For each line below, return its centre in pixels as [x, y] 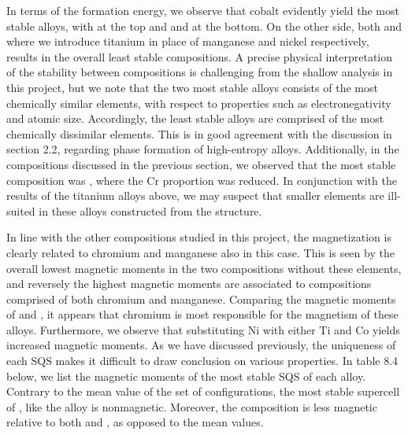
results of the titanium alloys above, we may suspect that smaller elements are [195, 195]
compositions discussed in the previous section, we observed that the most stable [201, 164]
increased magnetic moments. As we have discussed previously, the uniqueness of [201, 345]
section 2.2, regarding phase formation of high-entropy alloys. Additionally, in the [203, 149]
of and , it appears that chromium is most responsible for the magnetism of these [202, 314]
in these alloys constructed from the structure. [150, 210]
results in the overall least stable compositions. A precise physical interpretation [200, 56]
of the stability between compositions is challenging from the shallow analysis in [200, 72]
